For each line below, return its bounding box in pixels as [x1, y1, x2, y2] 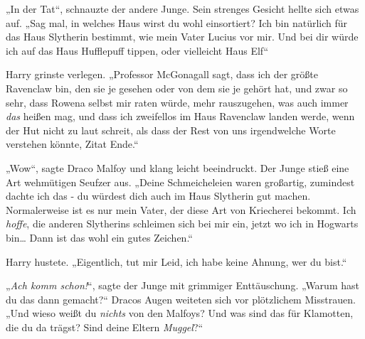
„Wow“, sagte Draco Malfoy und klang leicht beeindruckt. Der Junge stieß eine [6, 160, 349, 175]
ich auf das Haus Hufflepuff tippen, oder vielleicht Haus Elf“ [6, 43, 269, 58]
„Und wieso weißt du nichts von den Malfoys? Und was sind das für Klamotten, [6, 306, 354, 321]
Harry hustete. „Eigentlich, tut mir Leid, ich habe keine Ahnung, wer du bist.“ [6, 254, 347, 269]
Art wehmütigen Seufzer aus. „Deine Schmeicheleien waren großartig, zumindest [6, 174, 355, 189]
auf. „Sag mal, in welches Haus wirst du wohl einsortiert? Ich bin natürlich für [6, 15, 348, 30]
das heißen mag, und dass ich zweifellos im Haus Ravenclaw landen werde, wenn [6, 109, 355, 124]
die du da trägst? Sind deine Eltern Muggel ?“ [6, 319, 203, 334]
